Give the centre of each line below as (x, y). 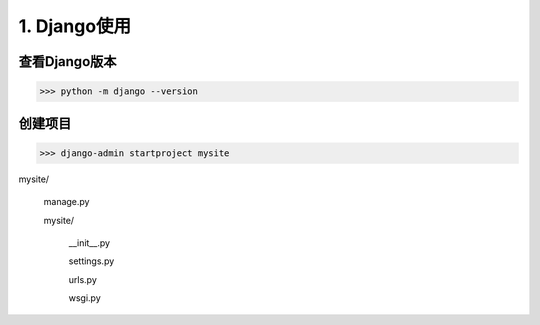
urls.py (82, 279)
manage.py (66, 202)
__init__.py (89, 242)
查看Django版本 (67, 61)
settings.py (91, 261)
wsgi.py (85, 298)
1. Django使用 (75, 26)
